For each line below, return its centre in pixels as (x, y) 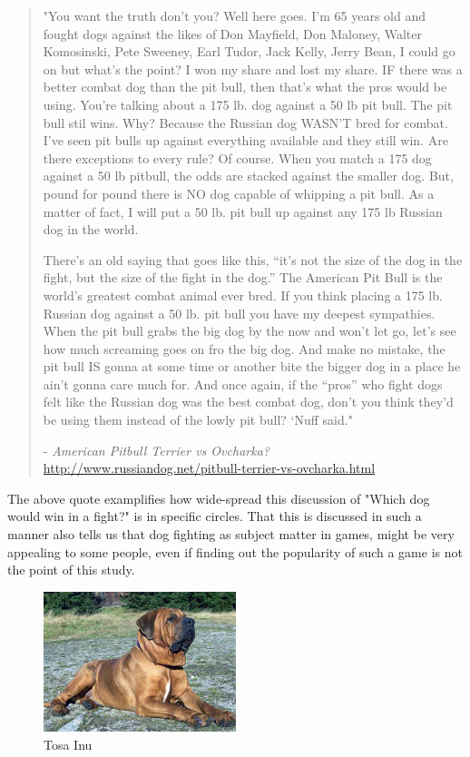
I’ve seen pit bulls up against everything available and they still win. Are (245, 140)
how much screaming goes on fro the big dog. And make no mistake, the (244, 348)
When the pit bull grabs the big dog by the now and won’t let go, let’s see (250, 331)
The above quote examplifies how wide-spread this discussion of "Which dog (219, 498)
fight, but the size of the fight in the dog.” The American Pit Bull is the (243, 277)
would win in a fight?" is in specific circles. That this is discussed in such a (215, 516)
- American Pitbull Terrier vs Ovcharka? (156, 450)
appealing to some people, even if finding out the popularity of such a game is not (235, 551)
